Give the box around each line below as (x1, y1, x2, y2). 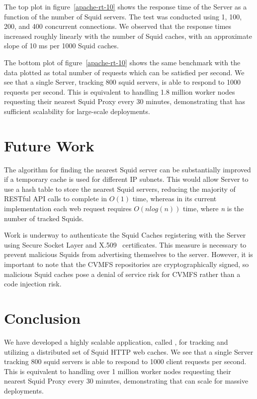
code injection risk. (4, 278, 62, 289)
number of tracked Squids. (4, 213, 84, 223)
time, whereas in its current (132, 193, 217, 204)
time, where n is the (182, 203, 244, 214)
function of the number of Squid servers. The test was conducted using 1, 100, (4, 11, 242, 21)
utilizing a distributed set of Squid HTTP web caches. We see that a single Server (4, 346, 254, 357)
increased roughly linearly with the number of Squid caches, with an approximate (4, 30, 252, 41)
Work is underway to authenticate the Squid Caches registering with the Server (4, 230, 246, 240)
